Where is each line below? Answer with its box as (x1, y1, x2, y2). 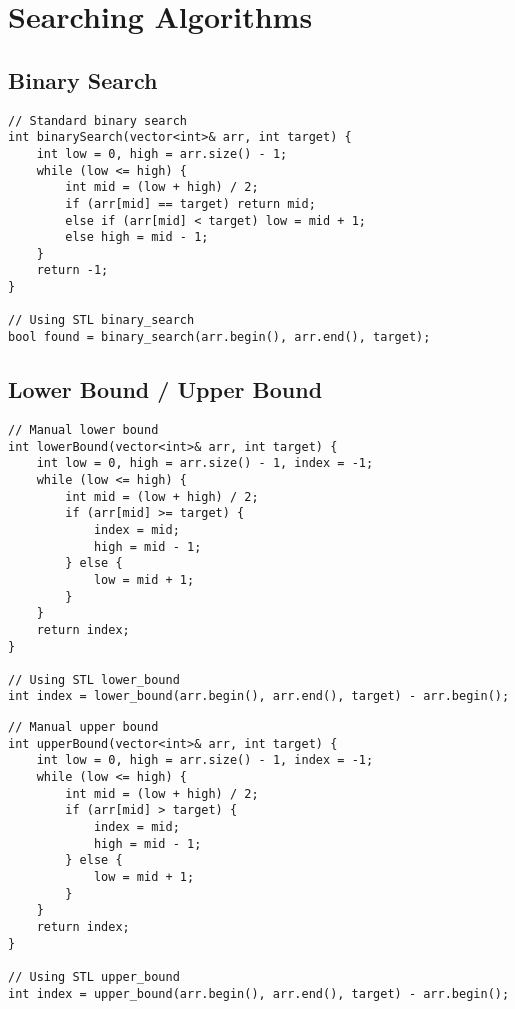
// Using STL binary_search (8, 313, 195, 328)
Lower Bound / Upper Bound (8, 374, 323, 405)
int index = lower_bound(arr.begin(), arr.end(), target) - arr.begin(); (8, 689, 510, 704)
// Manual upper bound (8, 720, 159, 735)
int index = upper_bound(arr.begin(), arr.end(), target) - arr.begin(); (8, 986, 510, 1001)
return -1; (36, 263, 109, 278)
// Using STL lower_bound (8, 672, 180, 687)
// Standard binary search (8, 113, 187, 128)
